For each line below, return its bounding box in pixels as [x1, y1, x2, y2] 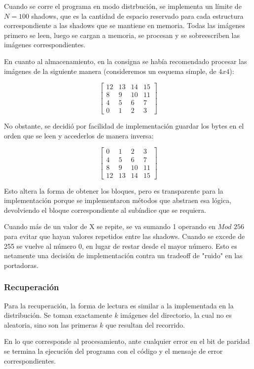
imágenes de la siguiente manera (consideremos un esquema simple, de [4, 66, 217, 76]
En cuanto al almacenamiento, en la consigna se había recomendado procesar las [4, 56, 247, 66]
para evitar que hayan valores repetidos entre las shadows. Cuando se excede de [4, 231, 245, 241]
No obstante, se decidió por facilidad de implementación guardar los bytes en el [4, 121, 244, 131]
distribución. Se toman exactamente [4, 310, 112, 320]
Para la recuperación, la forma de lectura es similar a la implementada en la [4, 300, 234, 310]
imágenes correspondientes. [4, 39, 86, 50]
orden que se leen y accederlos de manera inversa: [4, 130, 154, 140]
